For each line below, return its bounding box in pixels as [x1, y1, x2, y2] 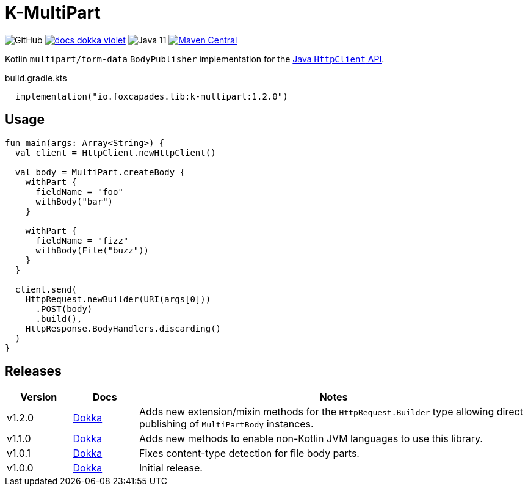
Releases [5, 363, 62, 379]
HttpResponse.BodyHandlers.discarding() [25, 323, 222, 333]
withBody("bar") [35, 196, 114, 206]
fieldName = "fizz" [35, 235, 129, 245]
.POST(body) [35, 304, 93, 314]
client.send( [15, 284, 78, 294]
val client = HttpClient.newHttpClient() [15, 147, 216, 158]
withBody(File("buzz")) [35, 245, 150, 255]
